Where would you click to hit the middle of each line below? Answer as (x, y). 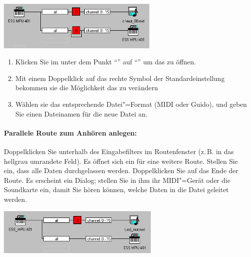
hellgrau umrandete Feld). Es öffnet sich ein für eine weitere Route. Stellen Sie (121, 161)
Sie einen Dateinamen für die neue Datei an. (81, 113)
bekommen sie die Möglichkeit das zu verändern (87, 88)
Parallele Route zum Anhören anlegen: (71, 132)
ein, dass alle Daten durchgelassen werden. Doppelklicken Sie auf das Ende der (121, 170)
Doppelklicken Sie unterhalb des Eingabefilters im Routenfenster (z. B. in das (119, 151)
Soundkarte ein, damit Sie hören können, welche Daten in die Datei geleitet (117, 189)
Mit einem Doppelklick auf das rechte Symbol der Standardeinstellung (120, 78)
